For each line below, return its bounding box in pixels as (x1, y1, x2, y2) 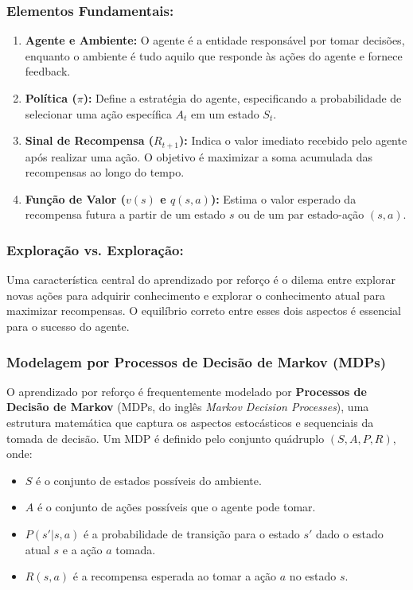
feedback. (25, 63, 71, 80)
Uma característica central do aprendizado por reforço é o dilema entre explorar (6, 271, 395, 288)
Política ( (25, 90, 77, 106)
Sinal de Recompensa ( (25, 132, 154, 149)
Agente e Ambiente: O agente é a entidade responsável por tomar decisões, (25, 32, 405, 49)
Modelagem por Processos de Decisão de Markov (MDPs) (6, 351, 387, 371)
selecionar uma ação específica (25, 105, 172, 122)
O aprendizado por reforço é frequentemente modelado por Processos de (6, 382, 367, 399)
